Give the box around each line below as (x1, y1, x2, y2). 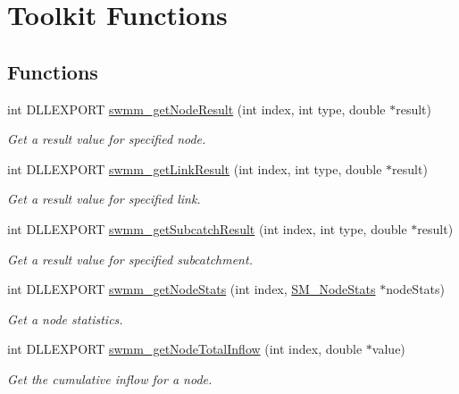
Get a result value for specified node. (7, 130, 206, 148)
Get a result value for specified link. (7, 189, 201, 208)
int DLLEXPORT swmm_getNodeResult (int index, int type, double (7, 99, 386, 118)
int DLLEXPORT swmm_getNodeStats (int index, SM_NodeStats (7, 280, 376, 298)
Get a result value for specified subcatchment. (7, 249, 253, 268)
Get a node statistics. (7, 309, 123, 328)
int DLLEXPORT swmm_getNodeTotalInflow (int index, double (7, 340, 363, 358)
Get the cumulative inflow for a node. (7, 369, 213, 388)
